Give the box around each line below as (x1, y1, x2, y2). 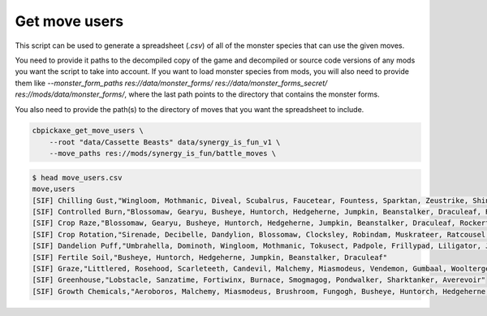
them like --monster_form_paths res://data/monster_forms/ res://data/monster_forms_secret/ (15, 78, 328, 88)
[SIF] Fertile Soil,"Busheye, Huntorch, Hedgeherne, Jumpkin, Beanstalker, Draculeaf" (32, 253, 388, 262)
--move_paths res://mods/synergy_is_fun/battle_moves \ (49, 149, 277, 158)
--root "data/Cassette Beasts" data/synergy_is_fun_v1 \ (49, 137, 281, 146)
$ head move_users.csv (32, 173, 123, 182)
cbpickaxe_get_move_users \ (32, 126, 144, 136)
